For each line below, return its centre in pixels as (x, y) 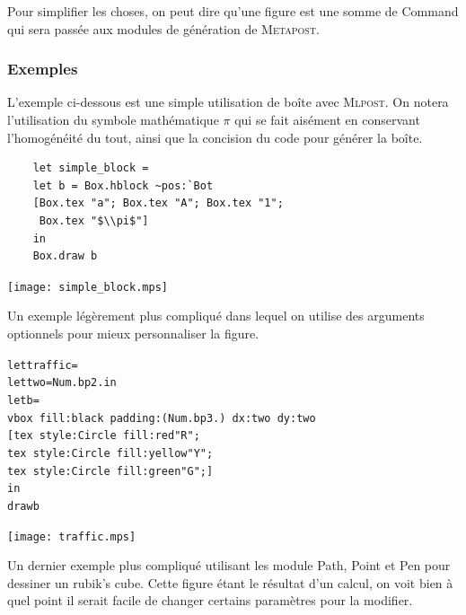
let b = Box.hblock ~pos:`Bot (123, 185)
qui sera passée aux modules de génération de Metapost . (163, 28)
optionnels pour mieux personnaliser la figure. (133, 333)
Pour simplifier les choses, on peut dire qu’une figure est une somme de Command (233, 11)
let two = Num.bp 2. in (62, 383)
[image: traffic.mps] (72, 536)
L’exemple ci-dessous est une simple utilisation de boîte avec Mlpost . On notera (228, 102)
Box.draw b (65, 256)
